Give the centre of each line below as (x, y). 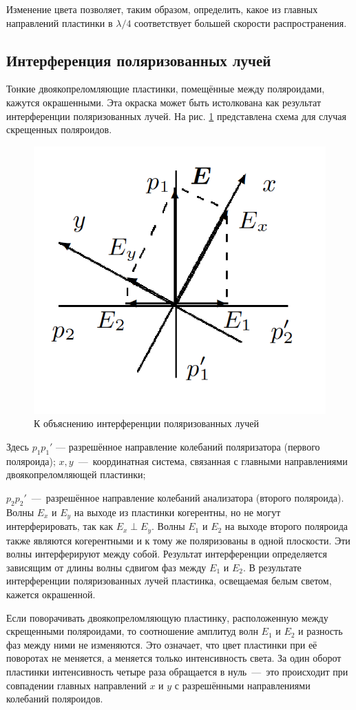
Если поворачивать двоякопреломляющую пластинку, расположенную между (167, 617)
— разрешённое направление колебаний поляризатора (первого (188, 447)
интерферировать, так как (60, 526)
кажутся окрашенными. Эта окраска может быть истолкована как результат (164, 102)
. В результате (272, 567)
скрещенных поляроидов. (59, 129)
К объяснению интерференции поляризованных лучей (147, 423)
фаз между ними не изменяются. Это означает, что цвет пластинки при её (162, 644)
